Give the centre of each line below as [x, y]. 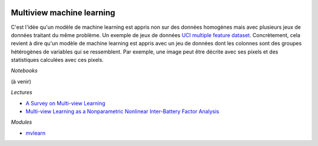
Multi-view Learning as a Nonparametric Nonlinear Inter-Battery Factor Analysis [122, 111]
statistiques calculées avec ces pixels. [57, 60]
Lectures [21, 92]
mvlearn [36, 133]
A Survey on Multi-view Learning [65, 103]
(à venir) [21, 81]
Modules [21, 122]
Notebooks [24, 71]
